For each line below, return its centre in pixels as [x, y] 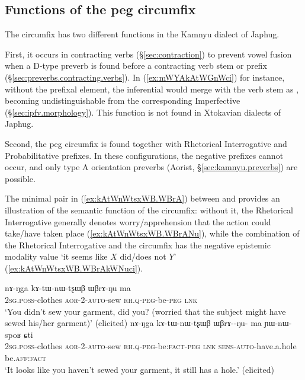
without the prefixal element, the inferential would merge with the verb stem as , [152, 89]
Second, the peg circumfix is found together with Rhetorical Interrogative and [146, 143]
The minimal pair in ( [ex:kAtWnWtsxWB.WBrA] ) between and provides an [142, 198]
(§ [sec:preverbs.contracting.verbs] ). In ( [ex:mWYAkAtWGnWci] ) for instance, [145, 77]
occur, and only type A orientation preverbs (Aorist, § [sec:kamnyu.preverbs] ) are [151, 167]
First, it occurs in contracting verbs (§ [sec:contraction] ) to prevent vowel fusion [148, 54]
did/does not [143, 256]
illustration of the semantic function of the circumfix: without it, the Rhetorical [149, 210]
